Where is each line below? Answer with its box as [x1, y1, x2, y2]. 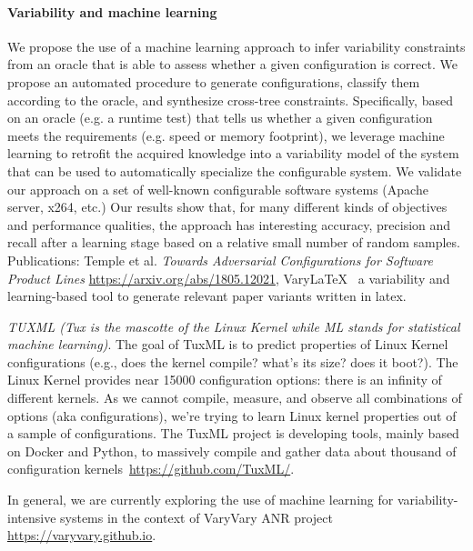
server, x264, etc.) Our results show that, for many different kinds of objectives [7, 197, 448, 216]
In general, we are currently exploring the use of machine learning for [7, 490, 394, 509]
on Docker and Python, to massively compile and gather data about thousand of [7, 441, 457, 460]
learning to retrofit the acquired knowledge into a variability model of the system [7, 144, 459, 163]
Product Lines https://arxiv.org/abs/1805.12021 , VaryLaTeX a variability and [7, 268, 450, 287]
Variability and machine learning [7, 2, 217, 21]
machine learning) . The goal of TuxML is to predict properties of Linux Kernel [7, 335, 448, 354]
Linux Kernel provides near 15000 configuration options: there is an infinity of [7, 370, 442, 389]
